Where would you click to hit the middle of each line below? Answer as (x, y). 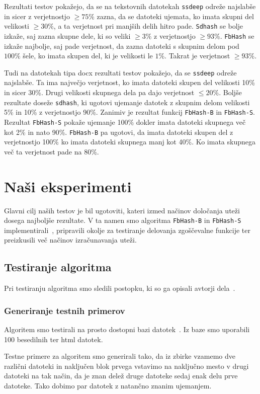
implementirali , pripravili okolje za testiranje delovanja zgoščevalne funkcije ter (127, 230)
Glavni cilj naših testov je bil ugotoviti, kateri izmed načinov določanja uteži (122, 210)
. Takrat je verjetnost (197, 56)
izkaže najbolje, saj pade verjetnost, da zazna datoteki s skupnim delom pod (122, 46)
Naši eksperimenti (68, 186)
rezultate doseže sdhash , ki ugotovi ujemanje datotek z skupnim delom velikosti (127, 102)
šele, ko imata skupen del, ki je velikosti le (88, 56)
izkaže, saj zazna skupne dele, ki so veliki (67, 35)
